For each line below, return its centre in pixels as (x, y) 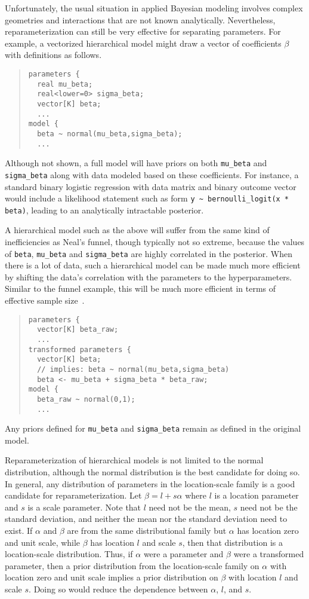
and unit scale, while (43, 542)
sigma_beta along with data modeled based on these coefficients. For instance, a (152, 174)
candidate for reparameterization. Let (73, 495)
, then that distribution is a (233, 542)
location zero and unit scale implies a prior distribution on (112, 577)
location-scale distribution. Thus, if (69, 554)
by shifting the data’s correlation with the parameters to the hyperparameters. (149, 276)
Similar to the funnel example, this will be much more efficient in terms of (140, 288)
